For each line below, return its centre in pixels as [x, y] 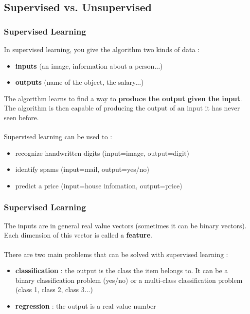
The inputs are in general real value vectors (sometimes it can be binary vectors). [125, 225]
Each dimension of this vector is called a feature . [78, 235]
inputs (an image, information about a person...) [89, 65]
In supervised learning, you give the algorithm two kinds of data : [102, 49]
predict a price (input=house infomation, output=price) [99, 185]
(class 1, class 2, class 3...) [54, 289]
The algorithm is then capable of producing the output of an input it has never [122, 108]
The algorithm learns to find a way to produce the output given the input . [123, 98]
